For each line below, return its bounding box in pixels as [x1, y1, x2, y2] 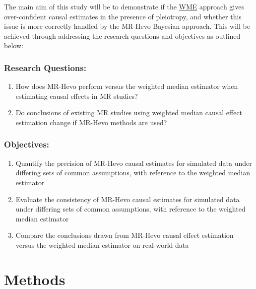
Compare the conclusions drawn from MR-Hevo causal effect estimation [15, 230, 234, 240]
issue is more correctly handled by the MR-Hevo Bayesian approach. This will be [4, 21, 250, 31]
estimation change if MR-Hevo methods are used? [15, 117, 167, 127]
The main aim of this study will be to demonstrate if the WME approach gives [4, 1, 244, 11]
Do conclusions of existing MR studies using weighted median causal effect [15, 107, 243, 118]
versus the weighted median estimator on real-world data [15, 239, 189, 250]
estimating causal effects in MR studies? [15, 90, 138, 101]
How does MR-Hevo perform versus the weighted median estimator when [15, 81, 238, 91]
